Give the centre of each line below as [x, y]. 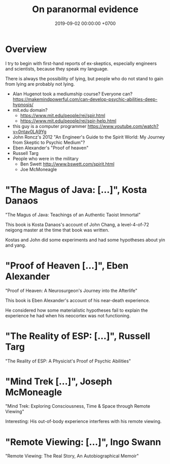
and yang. [16, 245]
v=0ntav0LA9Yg [29, 131]
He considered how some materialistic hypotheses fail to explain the [77, 310]
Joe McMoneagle [39, 169]
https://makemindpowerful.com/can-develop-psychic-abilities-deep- [85, 99]
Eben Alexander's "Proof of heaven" [50, 148]
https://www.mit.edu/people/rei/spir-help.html [68, 121]
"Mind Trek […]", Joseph [59, 381]
